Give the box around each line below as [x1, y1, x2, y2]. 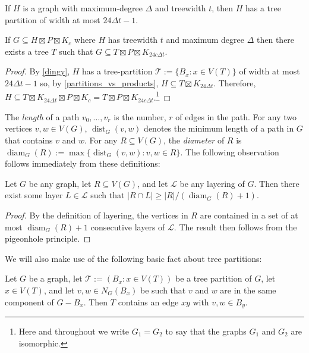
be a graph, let [29, 272, 83, 285]
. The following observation [180, 145, 279, 158]
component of [5, 295, 54, 308]
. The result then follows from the [174, 220, 297, 233]
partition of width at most [5, 13, 100, 26]
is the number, [113, 110, 166, 123]
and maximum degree [166, 33, 245, 46]
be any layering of [179, 177, 245, 189]
